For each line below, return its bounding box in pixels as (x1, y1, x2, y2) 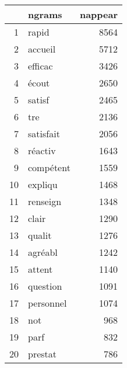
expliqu (28, 178, 58, 191)
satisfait (28, 127, 60, 140)
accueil (28, 42, 56, 55)
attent (28, 262, 53, 276)
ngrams (28, 8, 62, 21)
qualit (28, 228, 52, 242)
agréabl (28, 245, 58, 259)
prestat (28, 347, 57, 360)
